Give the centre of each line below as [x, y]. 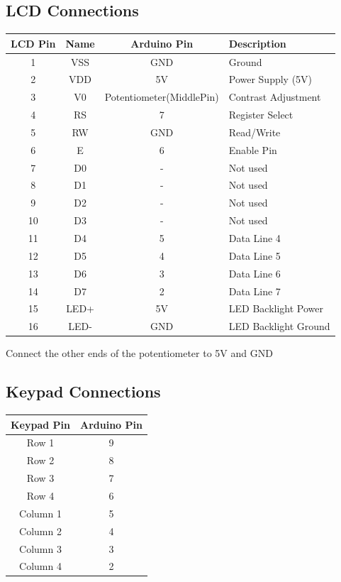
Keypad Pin [40, 424]
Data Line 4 [255, 237]
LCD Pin [33, 43]
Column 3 [40, 548]
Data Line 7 [255, 291]
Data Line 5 [255, 255]
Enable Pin [253, 149]
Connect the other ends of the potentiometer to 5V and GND [139, 353]
